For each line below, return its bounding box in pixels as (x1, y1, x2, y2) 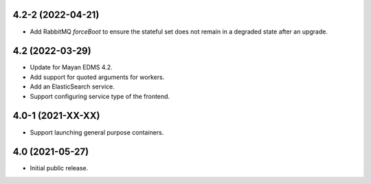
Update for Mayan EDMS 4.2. (30, 63, 113, 71)
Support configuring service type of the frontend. (30, 92, 170, 100)
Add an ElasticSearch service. (30, 82, 115, 91)
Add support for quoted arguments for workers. (30, 73, 165, 81)
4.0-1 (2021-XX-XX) (12, 110, 100, 122)
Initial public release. (30, 164, 89, 172)
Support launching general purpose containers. (30, 128, 164, 137)
